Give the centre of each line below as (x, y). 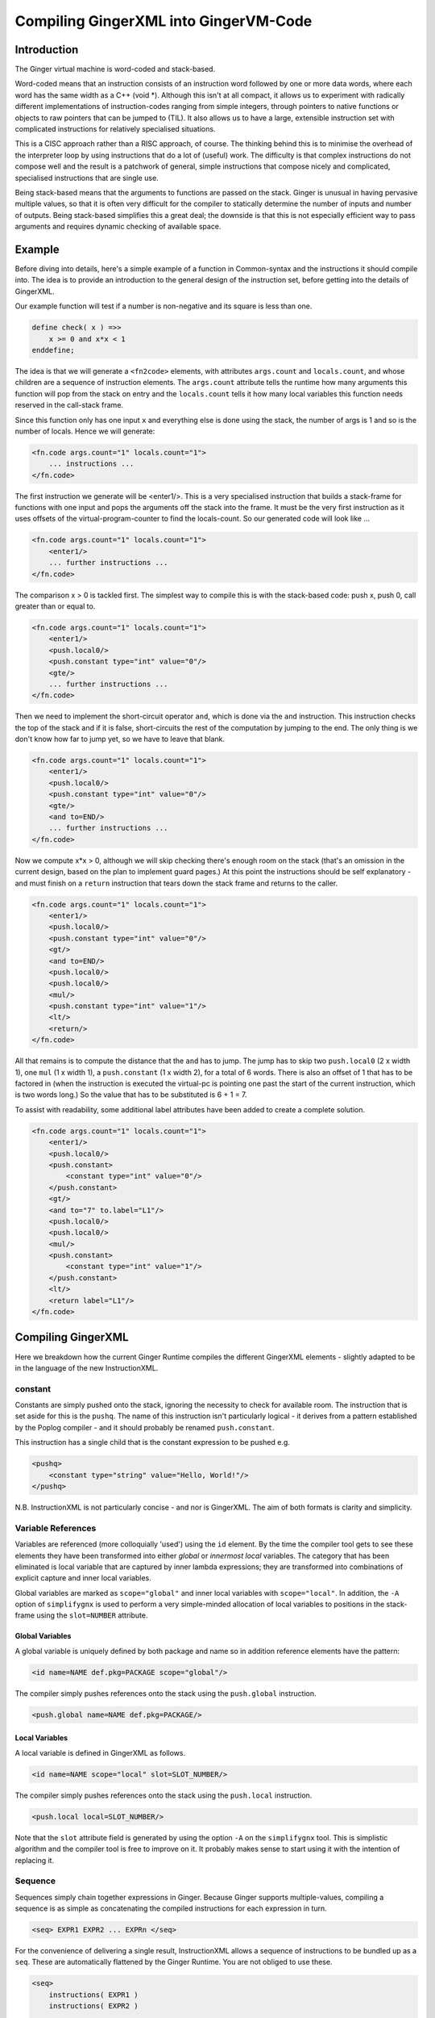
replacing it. (35, 1860)
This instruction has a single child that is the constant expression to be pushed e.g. (152, 1442)
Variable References (56, 1528)
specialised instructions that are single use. (87, 178)
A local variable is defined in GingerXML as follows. (100, 1752)
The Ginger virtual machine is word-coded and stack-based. (115, 69)
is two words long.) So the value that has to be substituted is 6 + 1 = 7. (131, 1095)
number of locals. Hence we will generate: (85, 431)
